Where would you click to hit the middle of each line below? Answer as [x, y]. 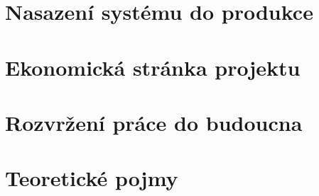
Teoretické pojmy [92, 178]
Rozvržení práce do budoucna [154, 122]
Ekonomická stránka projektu [153, 67]
